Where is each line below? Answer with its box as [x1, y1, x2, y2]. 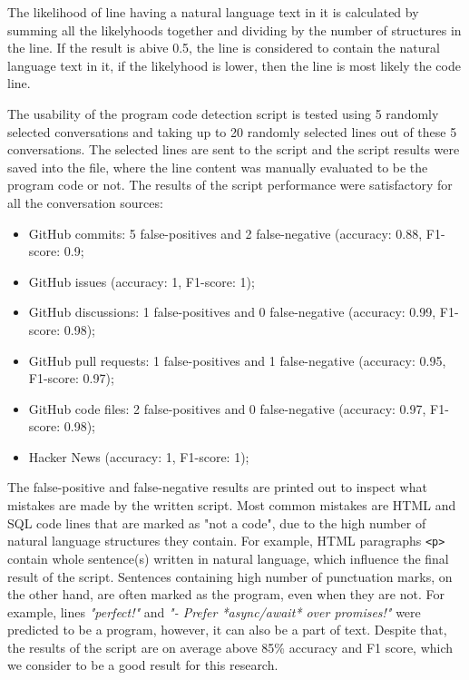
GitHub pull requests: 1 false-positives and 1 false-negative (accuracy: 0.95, [28, 350, 446, 370]
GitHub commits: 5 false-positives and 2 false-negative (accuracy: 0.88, [28, 223, 423, 242]
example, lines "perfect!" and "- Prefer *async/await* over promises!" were [7, 602, 421, 621]
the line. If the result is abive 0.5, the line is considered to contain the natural [7, 38, 440, 57]
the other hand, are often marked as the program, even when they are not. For [7, 585, 445, 604]
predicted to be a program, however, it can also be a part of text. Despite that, [7, 620, 447, 639]
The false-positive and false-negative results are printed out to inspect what [7, 478, 427, 497]
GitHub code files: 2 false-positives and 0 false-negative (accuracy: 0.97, [28, 399, 426, 418]
